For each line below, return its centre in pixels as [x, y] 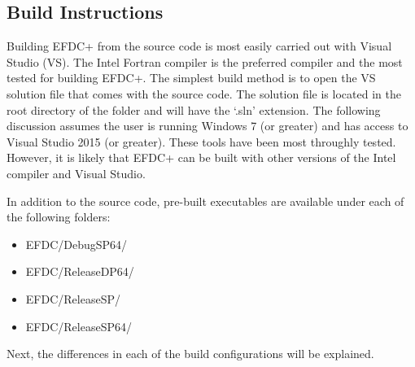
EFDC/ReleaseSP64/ [79, 326]
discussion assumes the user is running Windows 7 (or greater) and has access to [207, 126]
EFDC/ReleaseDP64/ [80, 271]
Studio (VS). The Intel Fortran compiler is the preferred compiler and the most [205, 61]
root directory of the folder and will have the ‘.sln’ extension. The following [194, 109]
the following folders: [59, 217]
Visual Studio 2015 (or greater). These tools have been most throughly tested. [201, 141]
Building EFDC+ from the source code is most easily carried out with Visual [199, 46]
